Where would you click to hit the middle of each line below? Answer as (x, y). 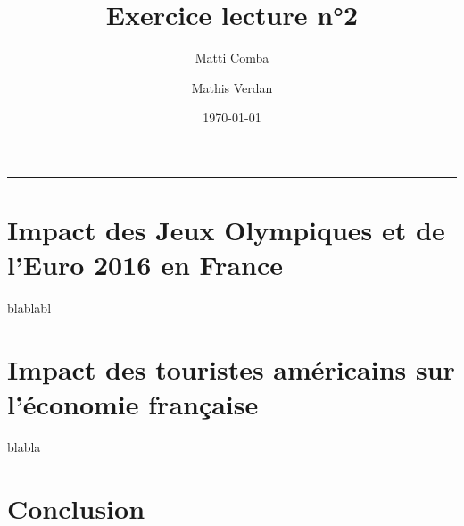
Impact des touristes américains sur (231, 369)
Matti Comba (232, 58)
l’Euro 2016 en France (145, 265)
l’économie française (133, 404)
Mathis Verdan (232, 87)
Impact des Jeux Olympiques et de (226, 230)
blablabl (29, 308)
